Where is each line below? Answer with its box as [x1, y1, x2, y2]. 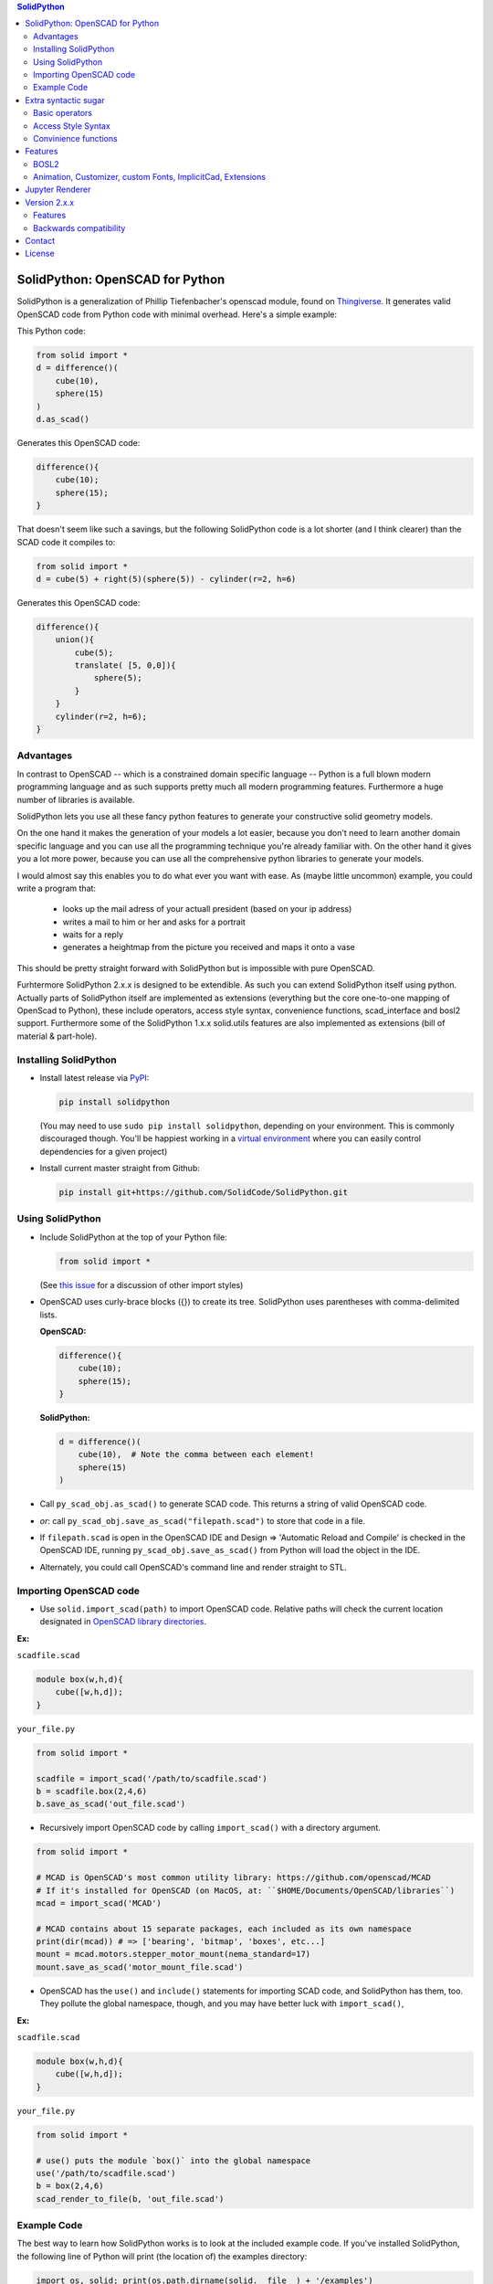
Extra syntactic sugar [25, 94, 105, 105]
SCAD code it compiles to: [16, 536, 116, 547]
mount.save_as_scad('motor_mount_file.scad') [36, 1961, 244, 1972]
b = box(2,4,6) [36, 2181, 104, 2192]
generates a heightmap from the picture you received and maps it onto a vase [62, 942, 355, 953]
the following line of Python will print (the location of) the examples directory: [16, 2250, 308, 2261]
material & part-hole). [16, 1031, 98, 1042]
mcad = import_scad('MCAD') [36, 1898, 162, 1909]
